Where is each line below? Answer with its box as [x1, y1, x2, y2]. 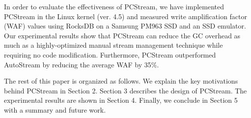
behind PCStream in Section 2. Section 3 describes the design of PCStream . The [4, 85, 247, 95]
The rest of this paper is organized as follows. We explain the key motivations [4, 76, 238, 86]
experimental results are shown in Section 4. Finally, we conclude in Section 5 [4, 95, 238, 105]
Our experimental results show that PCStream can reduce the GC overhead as [4, 30, 241, 40]
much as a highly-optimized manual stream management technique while [4, 40, 223, 50]
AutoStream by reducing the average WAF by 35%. [4, 59, 159, 69]
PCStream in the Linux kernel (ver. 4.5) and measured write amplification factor [4, 11, 248, 21]
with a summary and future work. [4, 104, 106, 115]
